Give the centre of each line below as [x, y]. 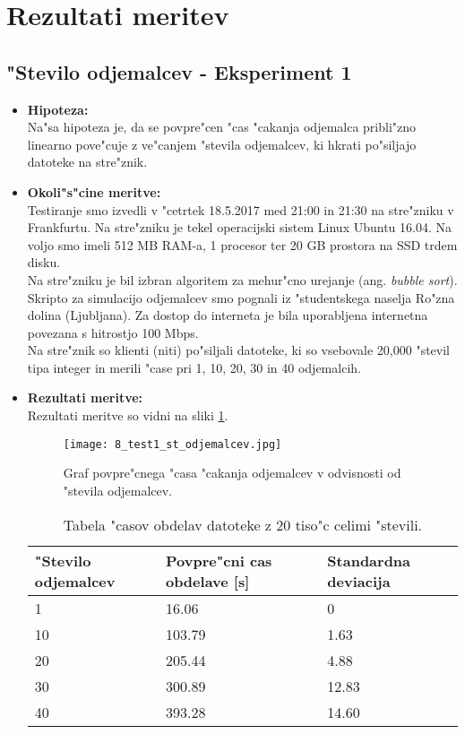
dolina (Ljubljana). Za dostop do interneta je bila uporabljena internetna [228, 315]
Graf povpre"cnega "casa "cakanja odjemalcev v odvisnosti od [232, 473]
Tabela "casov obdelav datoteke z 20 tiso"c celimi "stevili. [243, 524]
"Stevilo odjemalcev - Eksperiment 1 [179, 71]
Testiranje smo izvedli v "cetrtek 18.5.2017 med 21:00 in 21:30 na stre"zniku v [241, 209]
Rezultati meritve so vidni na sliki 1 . [128, 415]
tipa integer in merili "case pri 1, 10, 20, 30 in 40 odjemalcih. [194, 367]
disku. [44, 262]
